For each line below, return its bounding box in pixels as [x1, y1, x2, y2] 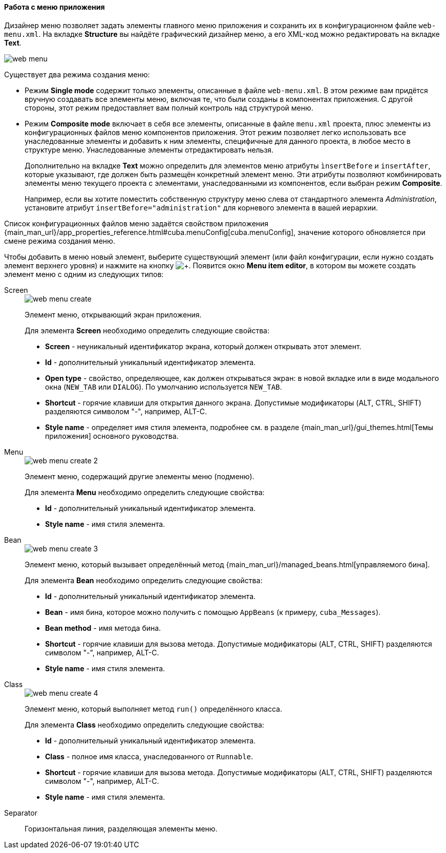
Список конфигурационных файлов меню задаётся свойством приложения [4, 219, 269, 228]
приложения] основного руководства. [45, 431, 179, 440]
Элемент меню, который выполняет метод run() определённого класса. [25, 704, 282, 713]
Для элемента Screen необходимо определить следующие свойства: [25, 326, 269, 335]
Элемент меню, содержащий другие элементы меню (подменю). [25, 472, 254, 481]
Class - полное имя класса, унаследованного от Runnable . [45, 752, 253, 761]
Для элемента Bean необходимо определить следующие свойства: [25, 575, 263, 585]
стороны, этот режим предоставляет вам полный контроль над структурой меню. [25, 103, 313, 112]
